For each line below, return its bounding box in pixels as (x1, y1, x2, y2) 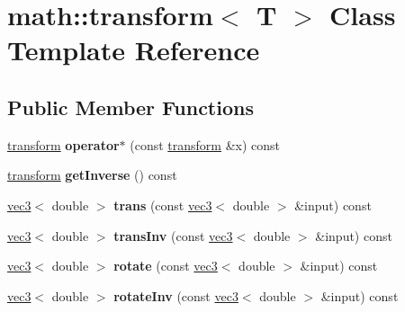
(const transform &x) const (130, 135, 281, 154)
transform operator (7, 135, 120, 154)
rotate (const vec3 (113, 256, 218, 275)
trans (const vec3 (113, 195, 212, 214)
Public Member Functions (7, 93, 254, 120)
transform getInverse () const (7, 165, 177, 184)
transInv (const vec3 (113, 226, 233, 245)
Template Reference (7, 31, 260, 68)
